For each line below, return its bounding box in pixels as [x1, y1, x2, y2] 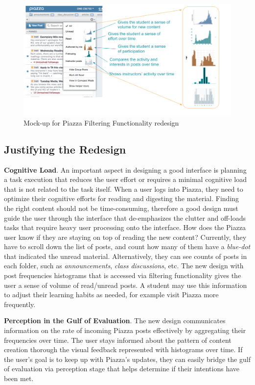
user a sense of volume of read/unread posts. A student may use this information [4, 280, 247, 290]
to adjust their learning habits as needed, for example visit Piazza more [4, 289, 219, 300]
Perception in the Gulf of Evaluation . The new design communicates [4, 315, 226, 326]
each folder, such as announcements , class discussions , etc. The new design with [4, 260, 244, 271]
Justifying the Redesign [4, 141, 126, 156]
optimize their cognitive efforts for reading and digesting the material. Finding [4, 193, 239, 204]
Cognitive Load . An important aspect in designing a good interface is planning [4, 164, 247, 175]
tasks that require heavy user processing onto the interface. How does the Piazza [4, 222, 246, 232]
